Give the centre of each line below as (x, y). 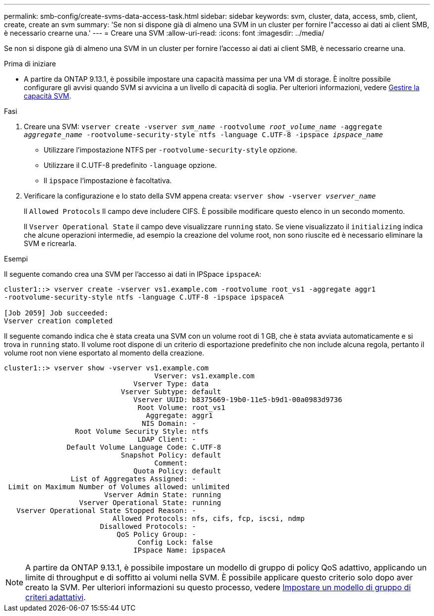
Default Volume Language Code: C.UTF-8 (144, 447)
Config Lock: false (175, 542)
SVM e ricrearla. (50, 243)
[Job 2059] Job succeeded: (56, 313)
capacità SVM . (48, 96)
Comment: (171, 463)
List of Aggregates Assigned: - (133, 479)
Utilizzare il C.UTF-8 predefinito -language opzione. (130, 165)
